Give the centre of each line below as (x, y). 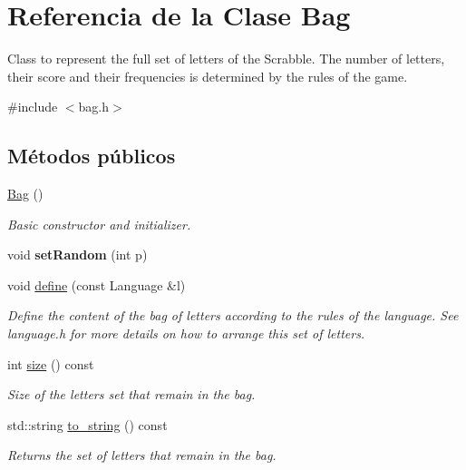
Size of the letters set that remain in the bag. (131, 394)
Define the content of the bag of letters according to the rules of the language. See (233, 315)
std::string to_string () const (87, 424)
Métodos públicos (92, 156)
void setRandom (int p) (78, 255)
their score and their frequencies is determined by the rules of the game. (208, 76)
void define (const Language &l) (97, 284)
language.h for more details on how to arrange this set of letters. (186, 333)
